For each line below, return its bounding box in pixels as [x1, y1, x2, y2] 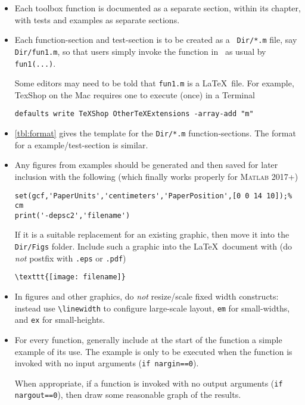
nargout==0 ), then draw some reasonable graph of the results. [14, 388, 241, 401]
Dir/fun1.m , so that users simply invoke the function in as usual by [14, 45, 266, 57]
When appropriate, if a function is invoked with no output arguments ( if [14, 376, 283, 389]
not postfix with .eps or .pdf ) [14, 251, 126, 264]
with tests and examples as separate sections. [14, 13, 180, 26]
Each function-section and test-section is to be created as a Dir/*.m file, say [14, 33, 297, 46]
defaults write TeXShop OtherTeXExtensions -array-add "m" [14, 110, 254, 119]
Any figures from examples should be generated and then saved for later [14, 158, 278, 171]
